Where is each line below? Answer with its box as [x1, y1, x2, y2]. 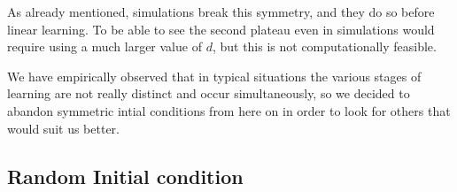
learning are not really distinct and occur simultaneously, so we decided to [7, 84, 410, 103]
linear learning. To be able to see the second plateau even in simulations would [7, 19, 435, 38]
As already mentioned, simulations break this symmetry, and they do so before [7, 3, 435, 20]
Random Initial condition [7, 162, 244, 189]
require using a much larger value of [7, 37, 202, 56]
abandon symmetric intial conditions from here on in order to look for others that [7, 101, 451, 119]
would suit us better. [7, 119, 120, 137]
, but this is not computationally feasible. [212, 37, 437, 56]
